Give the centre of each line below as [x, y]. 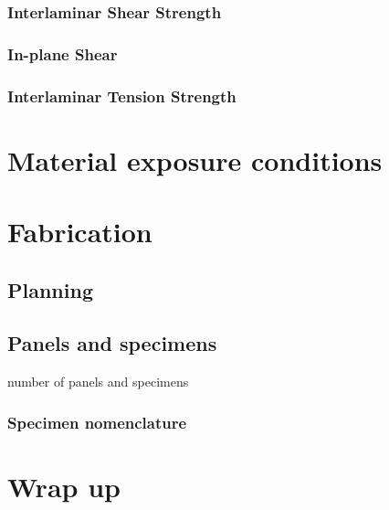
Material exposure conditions [195, 159]
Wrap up [64, 486]
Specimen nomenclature [97, 422]
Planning [50, 289]
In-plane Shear [63, 53]
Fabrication [80, 232]
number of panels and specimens [98, 382]
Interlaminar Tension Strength [122, 96]
